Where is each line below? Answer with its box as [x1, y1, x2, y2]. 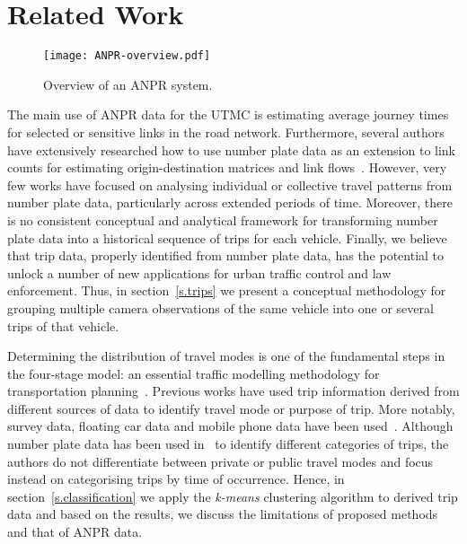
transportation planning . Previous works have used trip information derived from [7, 382, 460, 400]
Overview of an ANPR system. [43, 75, 213, 93]
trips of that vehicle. [7, 316, 119, 335]
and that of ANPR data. [7, 522, 143, 541]
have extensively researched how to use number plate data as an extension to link [7, 140, 456, 159]
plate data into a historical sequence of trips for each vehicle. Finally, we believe [7, 228, 447, 247]
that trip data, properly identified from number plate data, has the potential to [7, 246, 445, 265]
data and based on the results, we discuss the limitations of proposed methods [7, 505, 438, 523]
